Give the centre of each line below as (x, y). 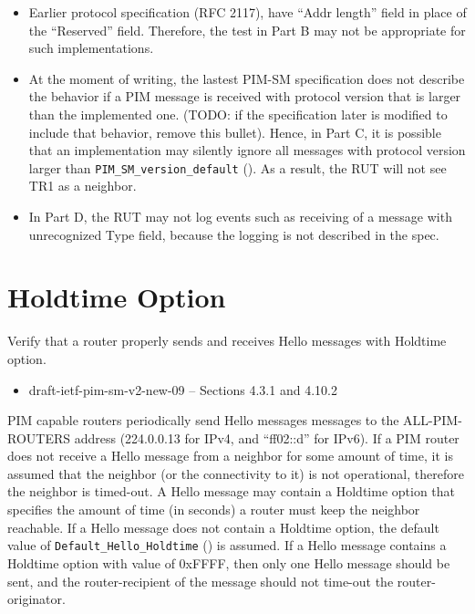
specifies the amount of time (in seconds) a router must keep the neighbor (214, 510)
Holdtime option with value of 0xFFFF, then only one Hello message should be (229, 562)
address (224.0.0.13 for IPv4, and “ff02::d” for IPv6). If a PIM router (267, 437)
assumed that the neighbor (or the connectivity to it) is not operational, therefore (236, 473)
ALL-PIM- (433, 420)
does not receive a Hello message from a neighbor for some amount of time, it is (230, 456)
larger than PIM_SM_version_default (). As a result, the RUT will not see (237, 167)
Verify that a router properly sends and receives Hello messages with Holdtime (227, 341)
